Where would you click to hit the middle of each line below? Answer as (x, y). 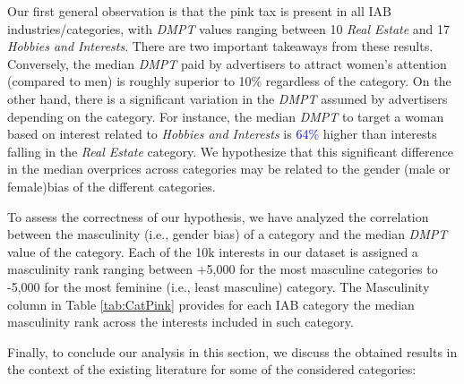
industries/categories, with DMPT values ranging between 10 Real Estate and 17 (229, 28)
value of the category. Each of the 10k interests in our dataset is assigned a (213, 251)
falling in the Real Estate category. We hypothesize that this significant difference (230, 151)
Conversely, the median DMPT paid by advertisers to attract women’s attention (227, 63)
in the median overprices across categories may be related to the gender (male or (229, 169)
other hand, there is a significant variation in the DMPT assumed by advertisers (228, 98)
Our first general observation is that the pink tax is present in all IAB (199, 11)
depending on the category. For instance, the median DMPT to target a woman (226, 116)
